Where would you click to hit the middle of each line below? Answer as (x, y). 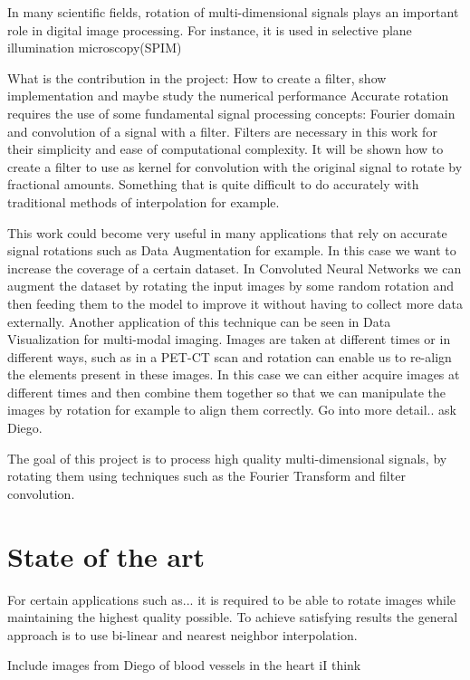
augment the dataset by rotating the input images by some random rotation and (231, 286)
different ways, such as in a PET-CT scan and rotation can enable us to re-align (230, 356)
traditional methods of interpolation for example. (144, 201)
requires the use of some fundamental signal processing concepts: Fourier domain (231, 113)
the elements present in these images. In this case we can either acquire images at (234, 374)
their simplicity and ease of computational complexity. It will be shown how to (225, 149)
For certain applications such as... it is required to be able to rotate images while (232, 599)
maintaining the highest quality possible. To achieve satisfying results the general (233, 617)
